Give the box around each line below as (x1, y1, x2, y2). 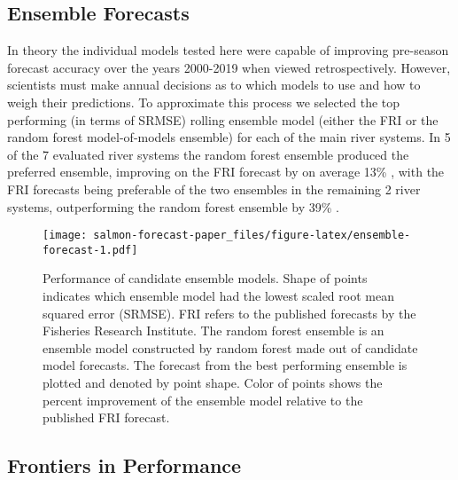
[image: (43, 229, 88, 242)
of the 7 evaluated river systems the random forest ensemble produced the (7, 145, 409, 163)
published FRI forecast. (43, 408, 170, 427)
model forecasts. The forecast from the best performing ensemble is (43, 356, 408, 374)
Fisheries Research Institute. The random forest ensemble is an (43, 321, 384, 340)
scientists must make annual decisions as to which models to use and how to (7, 75, 421, 94)
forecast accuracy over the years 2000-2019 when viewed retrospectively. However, (7, 58, 451, 76)
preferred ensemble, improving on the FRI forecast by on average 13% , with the (7, 162, 445, 181)
